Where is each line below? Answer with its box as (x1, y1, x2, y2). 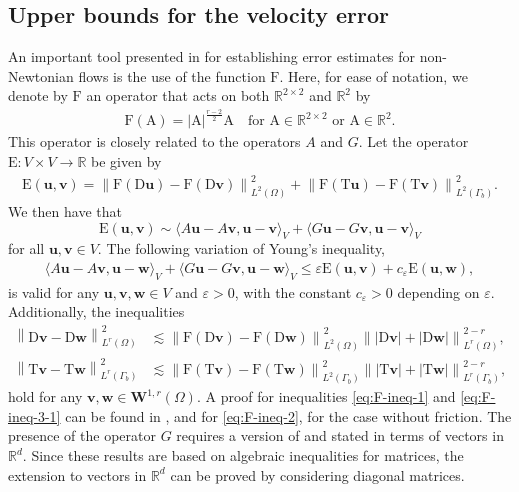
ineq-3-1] (8, 405, 61, 426)
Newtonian (8, 65, 74, 86)
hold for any (8, 386, 83, 407)
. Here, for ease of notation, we (279, 65, 468, 86)
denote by (8, 85, 68, 106)
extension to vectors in (8, 464, 147, 485)
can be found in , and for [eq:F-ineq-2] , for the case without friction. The (65, 405, 512, 426)
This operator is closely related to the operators (8, 131, 301, 152)
